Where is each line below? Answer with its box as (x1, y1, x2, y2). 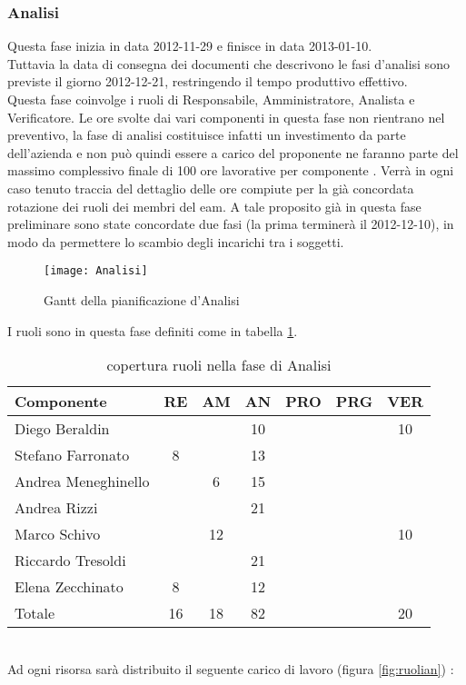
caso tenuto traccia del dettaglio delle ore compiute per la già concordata (7, 178, 414, 197)
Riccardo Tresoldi (15, 550, 126, 571)
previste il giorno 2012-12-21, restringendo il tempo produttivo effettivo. (7, 72, 408, 91)
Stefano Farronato (15, 444, 130, 466)
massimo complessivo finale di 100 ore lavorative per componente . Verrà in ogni (7, 161, 454, 180)
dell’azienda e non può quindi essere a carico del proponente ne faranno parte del (7, 143, 459, 162)
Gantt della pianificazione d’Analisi (44, 291, 240, 309)
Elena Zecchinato (15, 576, 124, 598)
